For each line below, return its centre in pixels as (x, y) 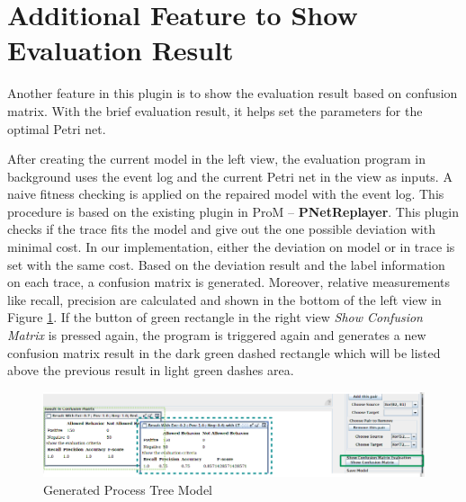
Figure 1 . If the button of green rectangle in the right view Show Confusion (215, 317)
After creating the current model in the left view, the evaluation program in (216, 159)
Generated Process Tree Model (128, 489)
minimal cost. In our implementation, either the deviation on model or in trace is (231, 247)
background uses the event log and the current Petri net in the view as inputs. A (230, 176)
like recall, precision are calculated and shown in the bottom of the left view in (224, 299)
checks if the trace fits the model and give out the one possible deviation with (221, 229)
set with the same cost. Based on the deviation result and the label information (226, 264)
